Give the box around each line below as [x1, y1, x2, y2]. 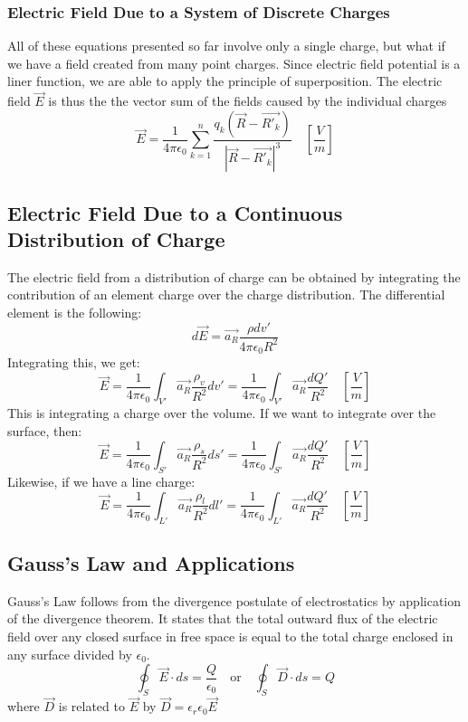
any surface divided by [7, 644, 132, 663]
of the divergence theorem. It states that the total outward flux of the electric [7, 609, 438, 628]
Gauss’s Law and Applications [7, 548, 295, 576]
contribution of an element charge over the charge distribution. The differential [7, 285, 445, 304]
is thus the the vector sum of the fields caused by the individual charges [48, 91, 447, 110]
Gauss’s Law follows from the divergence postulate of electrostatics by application [7, 591, 462, 610]
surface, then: [7, 421, 82, 440]
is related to [58, 697, 125, 716]
